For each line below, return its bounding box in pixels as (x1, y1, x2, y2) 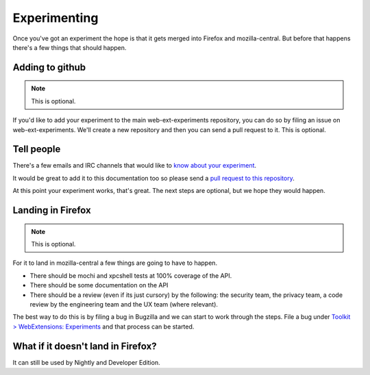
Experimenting (12, 10, 99, 25)
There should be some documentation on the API (29, 281, 169, 289)
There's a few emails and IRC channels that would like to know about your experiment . (12, 161, 257, 170)
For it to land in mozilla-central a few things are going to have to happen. (12, 259, 218, 267)
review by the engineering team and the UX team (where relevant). (29, 300, 219, 308)
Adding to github (12, 62, 86, 73)
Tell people (12, 144, 61, 155)
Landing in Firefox (12, 205, 92, 216)
